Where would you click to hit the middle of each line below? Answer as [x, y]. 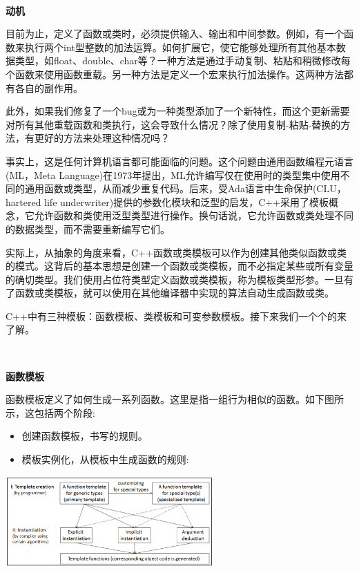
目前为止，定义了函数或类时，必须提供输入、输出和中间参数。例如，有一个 [175, 34]
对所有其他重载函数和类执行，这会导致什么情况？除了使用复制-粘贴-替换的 [173, 124]
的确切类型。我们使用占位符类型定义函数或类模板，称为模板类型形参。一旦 [175, 279]
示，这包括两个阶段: [50, 412]
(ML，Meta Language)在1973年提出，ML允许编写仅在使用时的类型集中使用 [173, 175]
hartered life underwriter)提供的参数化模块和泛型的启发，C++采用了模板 [167, 201]
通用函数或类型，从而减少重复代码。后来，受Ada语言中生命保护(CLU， [185, 188]
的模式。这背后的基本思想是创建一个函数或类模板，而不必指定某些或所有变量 [179, 266]
